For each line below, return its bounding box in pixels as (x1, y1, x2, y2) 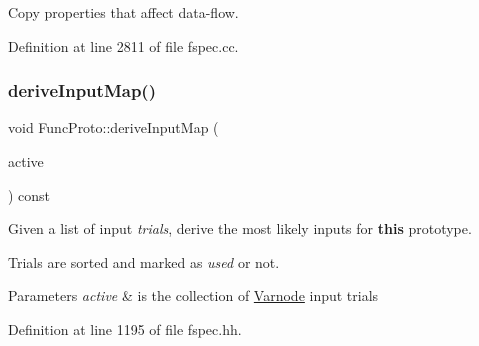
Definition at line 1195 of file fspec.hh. (8, 318, 242, 339)
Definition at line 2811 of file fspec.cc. (8, 35, 239, 56)
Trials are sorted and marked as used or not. (8, 251, 280, 272)
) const (8, 184, 51, 205)
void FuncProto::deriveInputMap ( (8, 117, 219, 138)
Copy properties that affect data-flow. (8, 2, 239, 22)
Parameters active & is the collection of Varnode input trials (8, 285, 379, 306)
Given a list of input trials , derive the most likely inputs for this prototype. (8, 218, 472, 239)
